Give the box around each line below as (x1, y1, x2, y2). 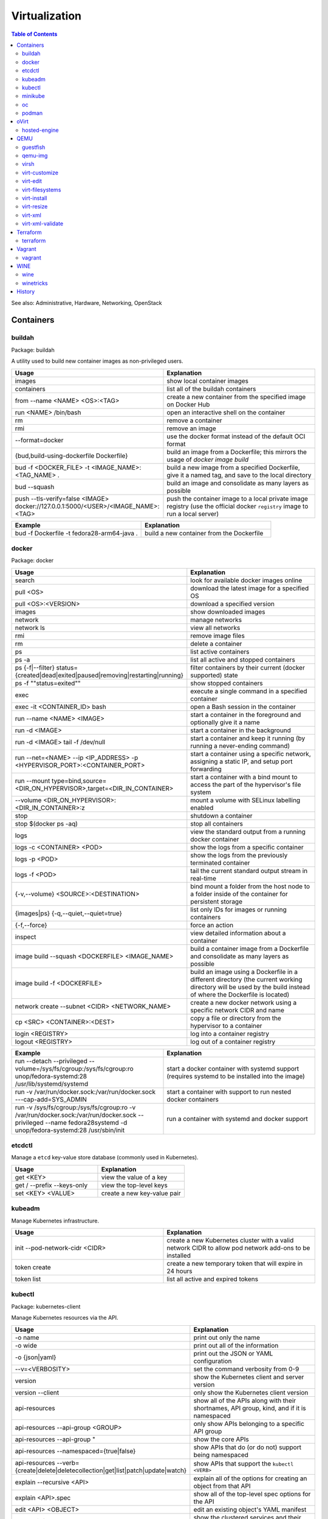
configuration (193, 1357, 232, 1365)
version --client (15, 1388, 60, 1397)
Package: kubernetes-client (11, 1303, 81, 1310)
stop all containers (190, 819, 243, 828)
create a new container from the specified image (166, 393, 306, 401)
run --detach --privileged (15, 1057, 87, 1065)
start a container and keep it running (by (190, 734, 306, 742)
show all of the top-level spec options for (193, 1489, 311, 1498)
